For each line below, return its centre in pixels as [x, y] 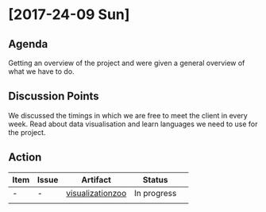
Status [155, 179]
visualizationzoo [96, 193]
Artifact [96, 179]
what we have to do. [41, 71]
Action [25, 158]
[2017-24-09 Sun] [69, 15]
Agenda [28, 44]
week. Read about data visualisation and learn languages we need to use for [133, 124]
